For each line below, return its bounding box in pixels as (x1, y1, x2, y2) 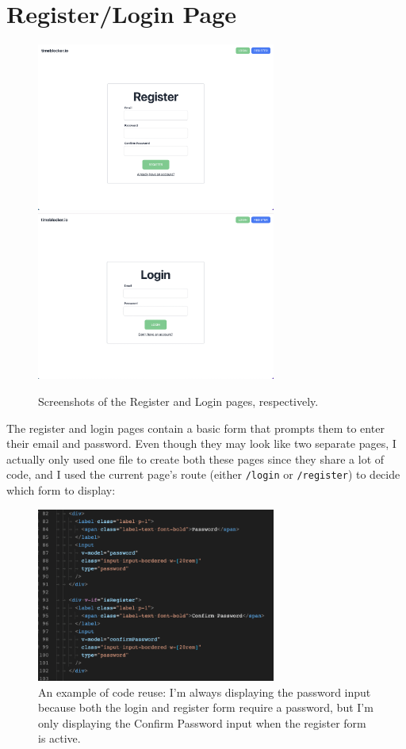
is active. (38, 730, 81, 747)
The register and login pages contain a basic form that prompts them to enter (6, 419, 385, 436)
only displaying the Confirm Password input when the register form (38, 714, 366, 731)
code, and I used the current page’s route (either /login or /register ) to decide (6, 466, 400, 483)
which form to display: (6, 481, 116, 498)
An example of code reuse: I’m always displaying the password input (38, 683, 371, 700)
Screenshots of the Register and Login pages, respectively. (38, 392, 319, 409)
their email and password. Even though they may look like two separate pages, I (6, 435, 396, 452)
